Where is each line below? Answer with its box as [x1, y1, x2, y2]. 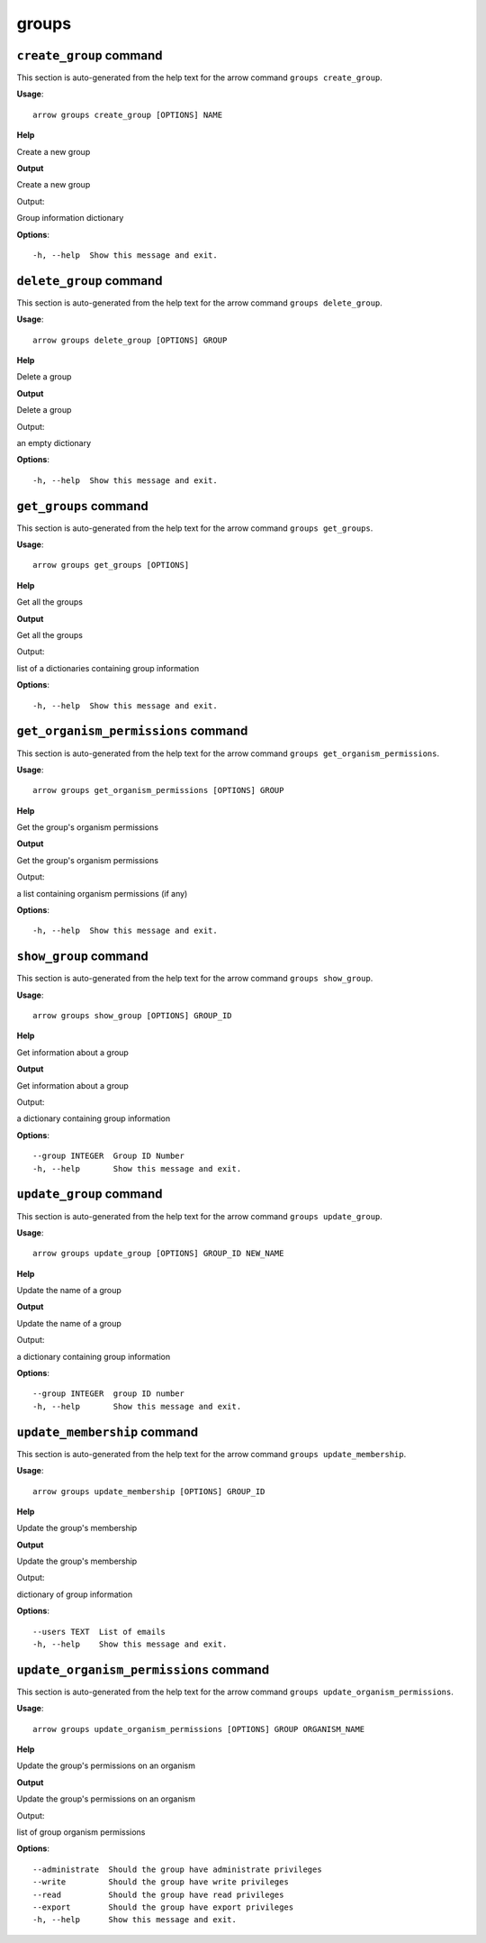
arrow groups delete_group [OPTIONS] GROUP [32, 334, 228, 345]
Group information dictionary [16, 213, 124, 223]
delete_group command [16, 273, 163, 288]
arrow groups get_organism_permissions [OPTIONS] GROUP [32, 785, 284, 796]
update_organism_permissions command [16, 1662, 270, 1677]
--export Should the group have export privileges [32, 1902, 294, 1912]
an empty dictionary [16, 438, 92, 448]
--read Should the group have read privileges [32, 1889, 284, 1900]
